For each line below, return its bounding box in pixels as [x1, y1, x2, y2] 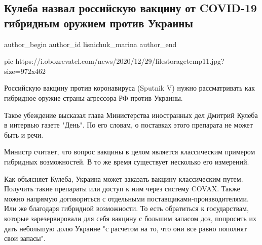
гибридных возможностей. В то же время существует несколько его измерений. [4, 156, 249, 167]
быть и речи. [4, 129, 44, 140]
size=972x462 [4, 65, 46, 76]
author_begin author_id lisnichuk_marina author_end [4, 38, 177, 49]
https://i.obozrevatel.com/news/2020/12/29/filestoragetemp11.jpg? [15, 56, 224, 66]
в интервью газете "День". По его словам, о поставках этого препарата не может [4, 119, 253, 130]
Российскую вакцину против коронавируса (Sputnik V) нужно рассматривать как [4, 83, 255, 93]
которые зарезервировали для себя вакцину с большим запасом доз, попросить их [4, 213, 256, 223]
